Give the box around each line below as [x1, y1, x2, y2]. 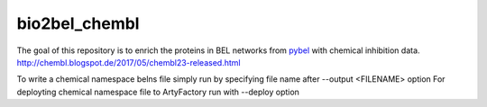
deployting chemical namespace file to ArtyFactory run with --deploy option [16, 86, 299, 97]
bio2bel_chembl [16, 13, 140, 33]
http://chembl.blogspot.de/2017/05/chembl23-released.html [16, 57, 241, 67]
